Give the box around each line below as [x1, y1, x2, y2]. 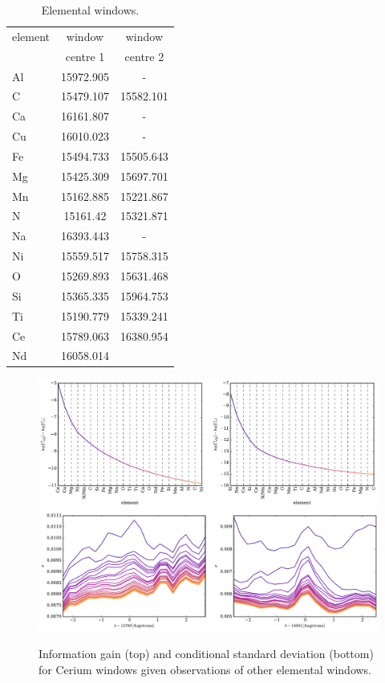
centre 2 [124, 47, 164, 64]
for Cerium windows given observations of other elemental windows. [38, 661, 372, 677]
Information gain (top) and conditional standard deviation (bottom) [38, 644, 374, 661]
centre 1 [65, 47, 105, 64]
